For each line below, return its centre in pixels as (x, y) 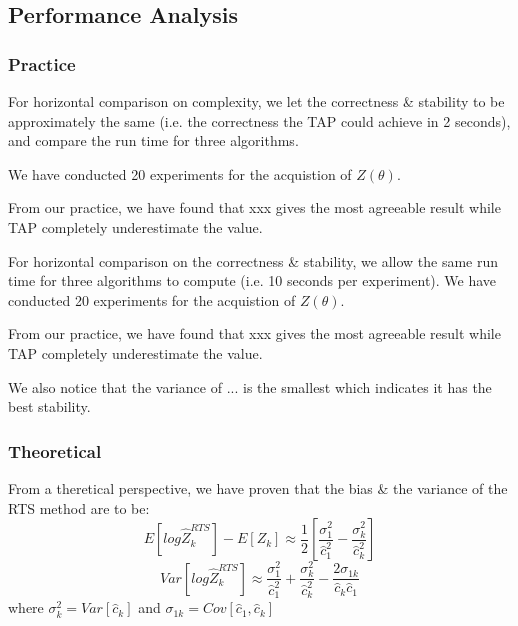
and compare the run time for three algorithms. (153, 140)
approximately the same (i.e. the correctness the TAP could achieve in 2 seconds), (259, 120)
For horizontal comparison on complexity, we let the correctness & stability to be (256, 101)
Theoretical (55, 450)
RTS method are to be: (79, 507)
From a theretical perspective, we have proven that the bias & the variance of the (258, 487)
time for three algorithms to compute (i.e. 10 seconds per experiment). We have (252, 280)
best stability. (49, 406)
